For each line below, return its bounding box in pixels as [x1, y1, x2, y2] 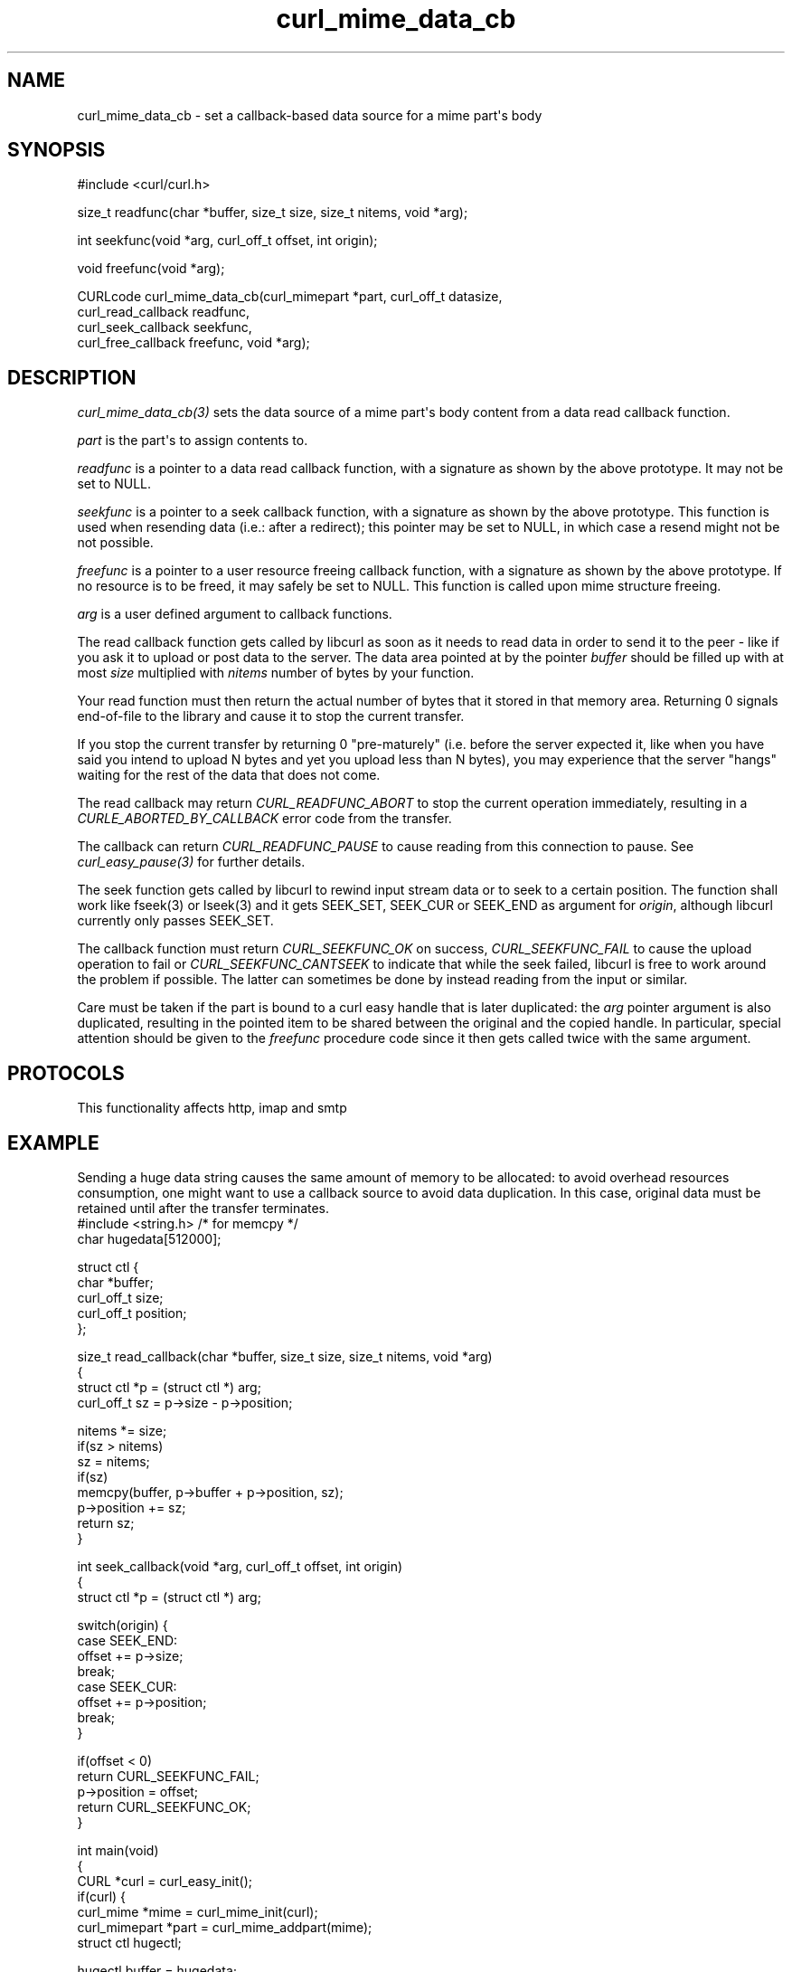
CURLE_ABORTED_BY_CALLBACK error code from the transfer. [77, 811, 452, 827]
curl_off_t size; [77, 1289, 164, 1305]
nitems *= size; [77, 1422, 167, 1438]
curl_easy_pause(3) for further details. [77, 854, 306, 870]
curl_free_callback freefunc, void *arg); [77, 335, 310, 351]
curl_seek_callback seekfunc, [77, 319, 252, 336]
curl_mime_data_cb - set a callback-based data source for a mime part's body [77, 107, 542, 123]
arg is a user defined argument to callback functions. [77, 606, 392, 622]
